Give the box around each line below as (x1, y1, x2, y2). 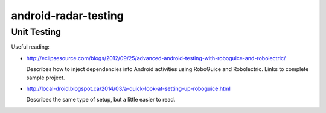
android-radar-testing (11, 9, 124, 22)
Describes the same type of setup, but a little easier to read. (26, 96, 176, 103)
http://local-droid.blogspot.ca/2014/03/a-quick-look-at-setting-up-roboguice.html (26, 85, 231, 92)
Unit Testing (11, 26, 62, 37)
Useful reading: (11, 43, 50, 50)
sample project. (26, 74, 65, 81)
